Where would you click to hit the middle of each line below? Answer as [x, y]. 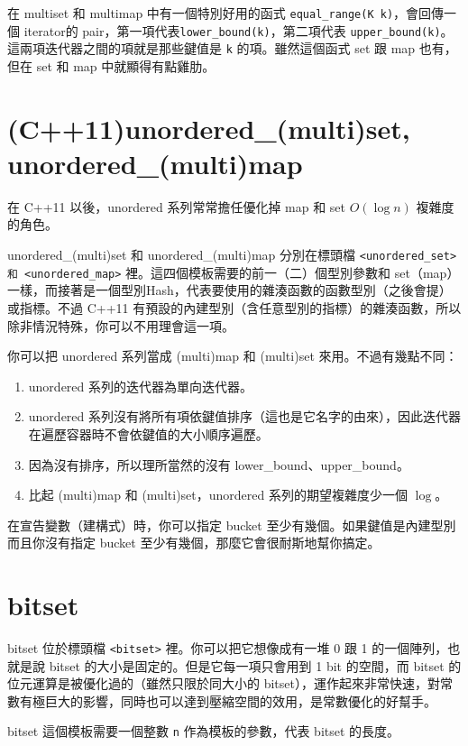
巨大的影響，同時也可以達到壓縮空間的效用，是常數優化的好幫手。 [240, 700]
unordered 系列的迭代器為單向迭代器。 [141, 386]
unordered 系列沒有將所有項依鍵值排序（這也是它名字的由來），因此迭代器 [245, 416]
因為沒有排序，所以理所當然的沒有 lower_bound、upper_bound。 [219, 464]
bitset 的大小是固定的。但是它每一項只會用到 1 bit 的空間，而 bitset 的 [255, 665]
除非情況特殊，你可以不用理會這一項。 [121, 325]
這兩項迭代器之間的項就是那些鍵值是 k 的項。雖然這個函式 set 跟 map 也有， [232, 48]
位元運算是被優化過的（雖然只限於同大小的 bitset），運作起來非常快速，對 [224, 683]
